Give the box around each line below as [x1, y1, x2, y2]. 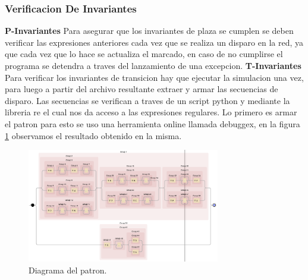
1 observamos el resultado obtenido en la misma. [5, 129, 182, 141]
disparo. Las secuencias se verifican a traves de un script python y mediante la [5, 94, 290, 106]
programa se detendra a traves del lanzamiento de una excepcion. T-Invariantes [5, 59, 301, 71]
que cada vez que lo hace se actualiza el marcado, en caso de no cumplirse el [5, 48, 283, 60]
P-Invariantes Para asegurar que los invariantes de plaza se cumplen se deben [5, 24, 294, 37]
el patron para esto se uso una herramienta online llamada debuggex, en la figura [5, 117, 300, 130]
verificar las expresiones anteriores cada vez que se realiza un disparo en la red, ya [5, 36, 303, 48]
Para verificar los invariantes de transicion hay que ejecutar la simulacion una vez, [5, 71, 304, 83]
